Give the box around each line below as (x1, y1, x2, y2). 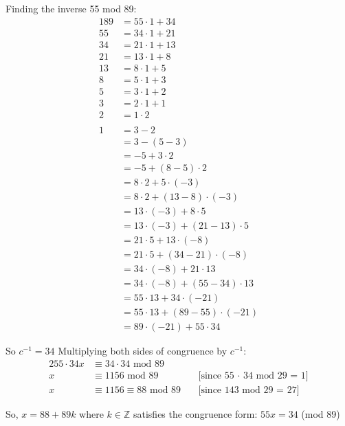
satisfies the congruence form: (133, 407, 258, 421)
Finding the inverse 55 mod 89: (5, 1, 137, 15)
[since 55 (198, 371, 234, 381)
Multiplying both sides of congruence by (58, 344, 227, 358)
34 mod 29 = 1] (243, 371, 309, 381)
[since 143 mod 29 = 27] (198, 385, 300, 396)
